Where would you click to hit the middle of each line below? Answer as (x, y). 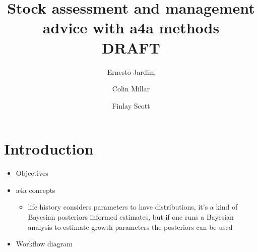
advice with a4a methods (131, 28)
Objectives (32, 173)
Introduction (49, 149)
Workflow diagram (44, 244)
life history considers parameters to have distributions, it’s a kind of (133, 207)
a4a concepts (36, 190)
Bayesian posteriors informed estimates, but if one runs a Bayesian (131, 217)
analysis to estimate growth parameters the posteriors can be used (130, 226)
